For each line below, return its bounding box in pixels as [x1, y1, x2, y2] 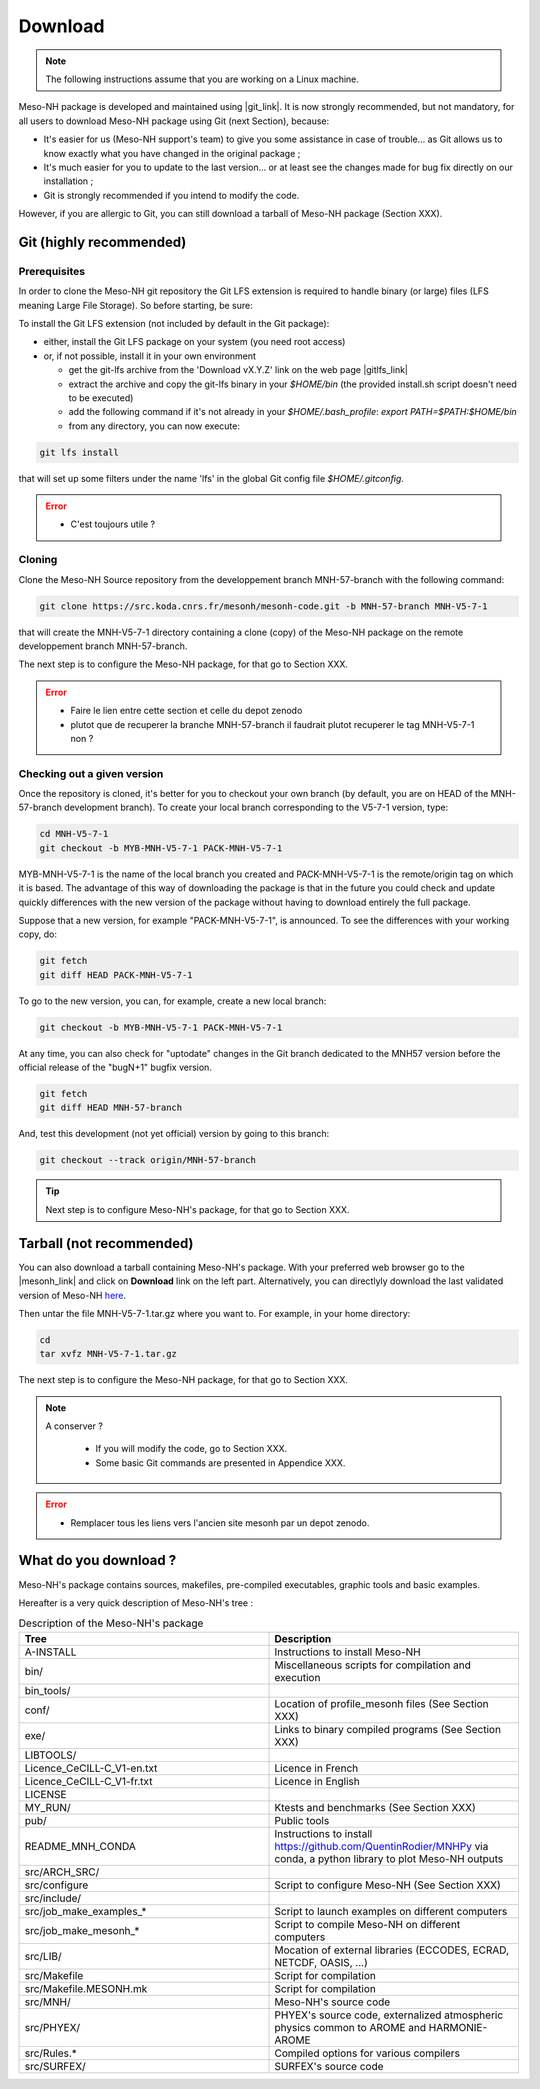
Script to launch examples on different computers [274, 1904, 508, 1918]
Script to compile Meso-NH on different [274, 1917, 461, 1931]
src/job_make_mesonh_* [24, 1923, 140, 1937]
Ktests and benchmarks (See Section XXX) [274, 1800, 476, 1814]
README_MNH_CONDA [24, 1839, 137, 1853]
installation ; [43, 175, 94, 187]
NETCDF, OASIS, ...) [274, 1955, 369, 1969]
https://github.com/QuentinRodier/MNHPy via [274, 1839, 489, 1853]
